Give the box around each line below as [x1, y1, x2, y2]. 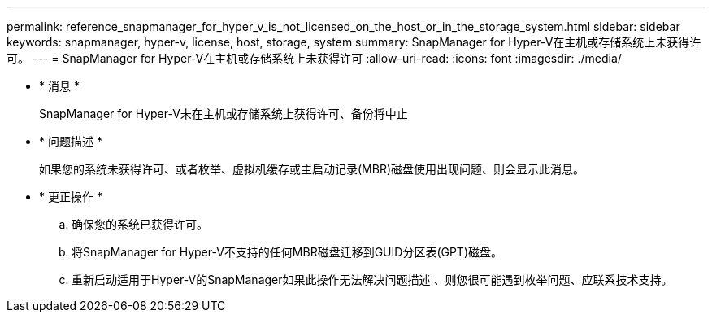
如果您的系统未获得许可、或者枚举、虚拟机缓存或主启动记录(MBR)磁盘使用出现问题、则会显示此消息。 [39, 162, 585, 176]
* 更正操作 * [39, 190, 102, 203]
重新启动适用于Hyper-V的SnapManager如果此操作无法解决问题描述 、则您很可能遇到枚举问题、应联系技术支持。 [72, 273, 673, 286]
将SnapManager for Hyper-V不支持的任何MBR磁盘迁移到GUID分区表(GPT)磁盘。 [72, 245, 503, 259]
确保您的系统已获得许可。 [72, 217, 208, 231]
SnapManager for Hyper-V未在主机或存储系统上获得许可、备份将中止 [39, 107, 408, 120]
